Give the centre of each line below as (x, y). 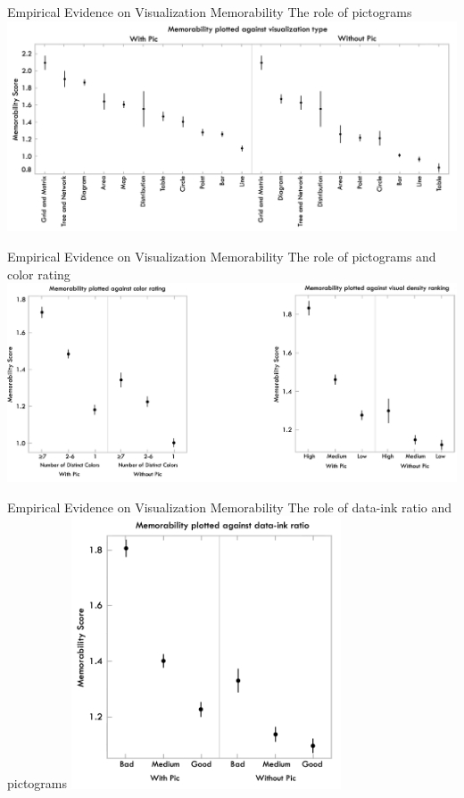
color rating (39, 274)
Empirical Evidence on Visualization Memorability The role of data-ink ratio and (230, 507)
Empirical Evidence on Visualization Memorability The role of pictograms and (222, 256)
